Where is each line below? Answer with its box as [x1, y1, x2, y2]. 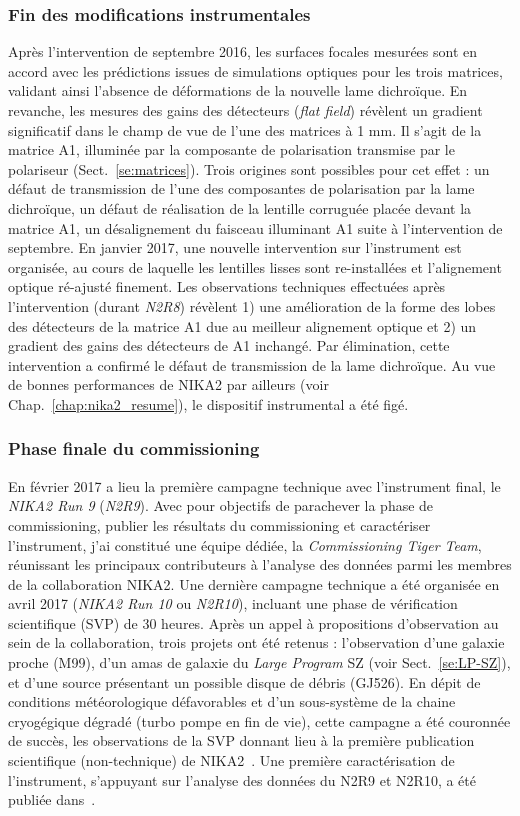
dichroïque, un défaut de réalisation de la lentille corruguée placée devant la [8, 197, 472, 218]
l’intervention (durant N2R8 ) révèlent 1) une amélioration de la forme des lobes [8, 295, 496, 316]
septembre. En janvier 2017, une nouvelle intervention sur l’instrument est [8, 237, 462, 258]
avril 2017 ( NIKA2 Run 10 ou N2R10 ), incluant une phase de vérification [8, 593, 458, 614]
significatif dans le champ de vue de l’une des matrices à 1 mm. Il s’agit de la [8, 119, 482, 140]
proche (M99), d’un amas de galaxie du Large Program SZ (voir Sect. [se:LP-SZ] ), [8, 652, 511, 673]
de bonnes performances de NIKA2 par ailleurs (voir [8, 374, 329, 395]
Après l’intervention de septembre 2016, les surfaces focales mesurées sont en [8, 41, 478, 62]
